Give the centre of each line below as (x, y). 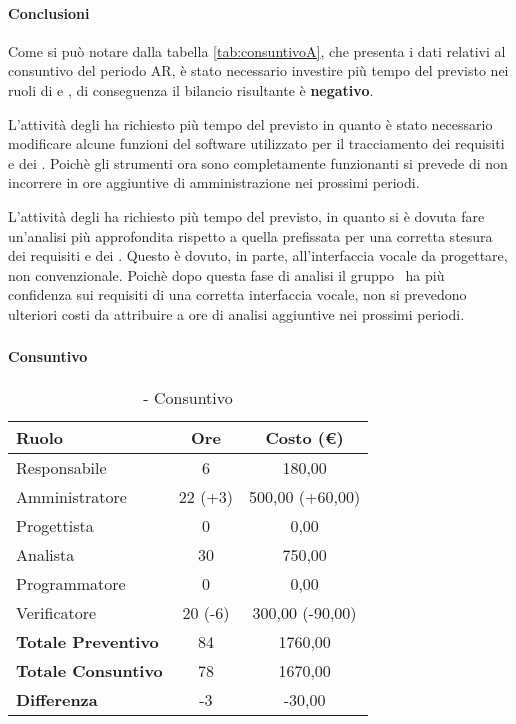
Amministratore (71, 496)
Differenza (57, 699)
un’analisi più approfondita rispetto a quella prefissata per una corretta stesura (250, 235)
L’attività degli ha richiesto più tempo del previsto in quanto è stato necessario (250, 123)
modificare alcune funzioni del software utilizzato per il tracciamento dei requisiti (256, 143)
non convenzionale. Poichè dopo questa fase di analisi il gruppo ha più (226, 274)
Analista (45, 554)
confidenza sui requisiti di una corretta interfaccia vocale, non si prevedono (237, 294)
